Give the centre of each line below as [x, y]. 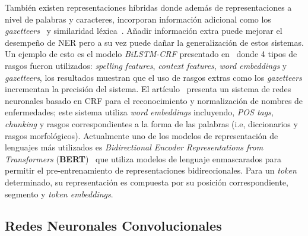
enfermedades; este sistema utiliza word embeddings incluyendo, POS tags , [139, 112]
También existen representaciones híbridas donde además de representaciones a [148, 7]
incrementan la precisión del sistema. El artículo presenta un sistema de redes [148, 89]
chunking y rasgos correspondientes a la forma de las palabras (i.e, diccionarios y [151, 123]
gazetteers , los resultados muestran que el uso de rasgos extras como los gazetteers [153, 77]
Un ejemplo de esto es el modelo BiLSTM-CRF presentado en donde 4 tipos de [151, 54]
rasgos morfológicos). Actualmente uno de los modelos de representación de [142, 135]
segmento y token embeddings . [59, 193]
